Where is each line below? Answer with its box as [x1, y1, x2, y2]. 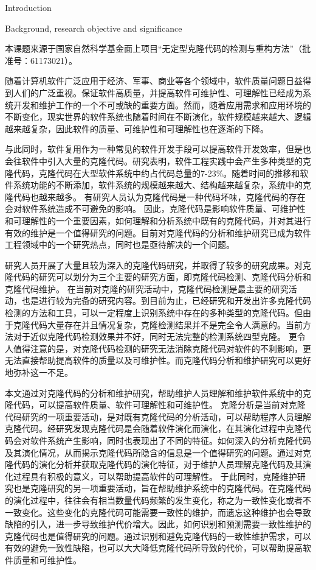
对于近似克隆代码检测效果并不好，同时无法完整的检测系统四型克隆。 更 [13, 330, 297, 343]
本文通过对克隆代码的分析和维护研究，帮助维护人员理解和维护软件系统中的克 [5, 386, 311, 399]
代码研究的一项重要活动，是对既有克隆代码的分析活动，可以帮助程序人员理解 [5, 410, 311, 423]
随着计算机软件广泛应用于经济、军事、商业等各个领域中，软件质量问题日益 [5, 74, 303, 87]
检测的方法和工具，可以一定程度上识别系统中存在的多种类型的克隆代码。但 [5, 306, 303, 319]
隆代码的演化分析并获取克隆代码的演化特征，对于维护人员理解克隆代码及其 [5, 458, 303, 471]
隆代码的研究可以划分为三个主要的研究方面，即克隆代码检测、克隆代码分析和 [5, 270, 311, 283]
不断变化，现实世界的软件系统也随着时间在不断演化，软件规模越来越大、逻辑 [5, 110, 311, 123]
